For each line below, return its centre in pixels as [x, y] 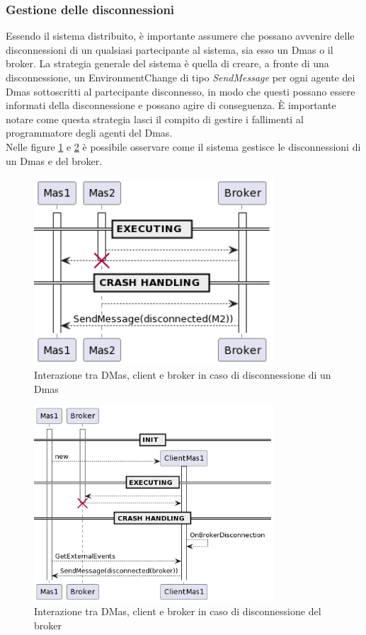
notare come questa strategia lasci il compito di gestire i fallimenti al [155, 119]
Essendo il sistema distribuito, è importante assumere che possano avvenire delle [180, 36]
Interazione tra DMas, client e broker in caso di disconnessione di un [183, 375]
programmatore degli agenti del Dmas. [89, 133]
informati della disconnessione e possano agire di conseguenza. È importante [171, 105]
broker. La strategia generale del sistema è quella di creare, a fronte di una [167, 63]
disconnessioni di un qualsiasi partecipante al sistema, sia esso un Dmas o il [170, 49]
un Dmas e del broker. [54, 160]
